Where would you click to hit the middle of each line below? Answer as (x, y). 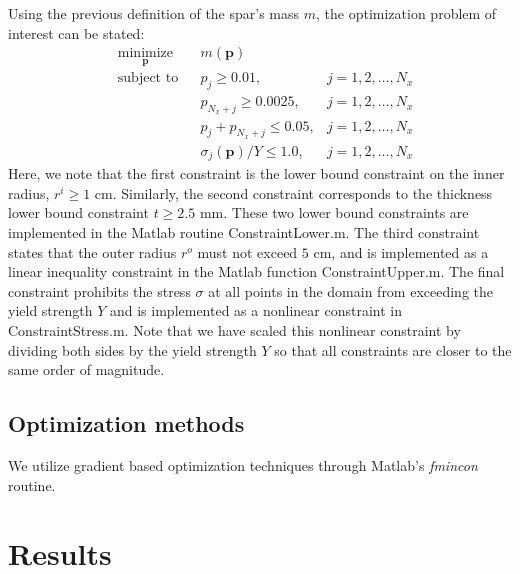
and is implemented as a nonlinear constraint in (255, 310)
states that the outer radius (92, 251)
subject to (148, 78)
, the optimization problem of (406, 13)
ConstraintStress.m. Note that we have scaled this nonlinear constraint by (234, 329)
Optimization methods (126, 423)
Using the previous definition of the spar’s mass (154, 13)
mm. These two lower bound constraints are (334, 212)
